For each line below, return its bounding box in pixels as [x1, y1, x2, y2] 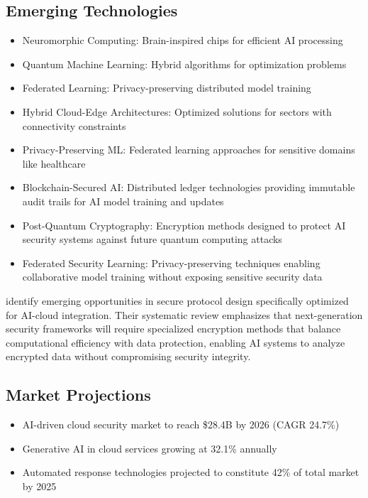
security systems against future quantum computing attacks [22, 232, 282, 247]
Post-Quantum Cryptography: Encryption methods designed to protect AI [22, 217, 346, 232]
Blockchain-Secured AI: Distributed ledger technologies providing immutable [22, 180, 355, 195]
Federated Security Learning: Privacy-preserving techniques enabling [22, 255, 320, 270]
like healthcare [22, 156, 86, 170]
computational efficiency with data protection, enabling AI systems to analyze [6, 335, 345, 350]
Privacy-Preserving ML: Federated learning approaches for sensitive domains [22, 142, 355, 157]
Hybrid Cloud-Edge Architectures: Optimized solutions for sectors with [22, 104, 332, 119]
